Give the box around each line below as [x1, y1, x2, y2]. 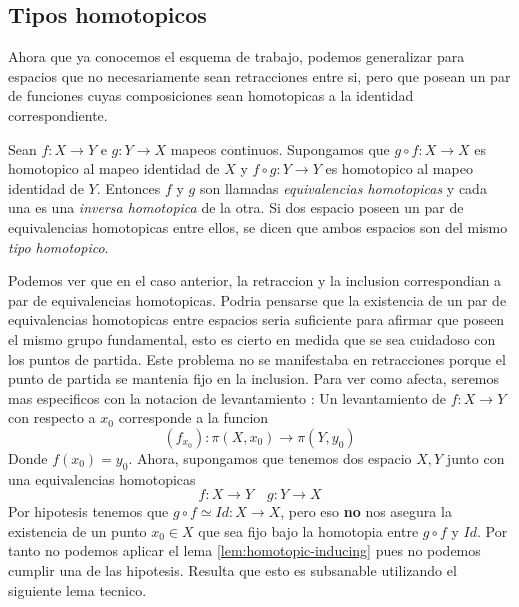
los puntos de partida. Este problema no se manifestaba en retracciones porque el [8, 348, 506, 369]
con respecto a [8, 407, 96, 428]
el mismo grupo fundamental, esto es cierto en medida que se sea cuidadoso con [8, 328, 496, 349]
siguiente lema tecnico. [8, 579, 147, 600]
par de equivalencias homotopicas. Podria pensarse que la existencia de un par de [8, 289, 507, 310]
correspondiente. [8, 104, 108, 125]
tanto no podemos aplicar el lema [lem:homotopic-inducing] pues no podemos [8, 540, 481, 561]
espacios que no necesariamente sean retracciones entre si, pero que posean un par [8, 65, 511, 86]
